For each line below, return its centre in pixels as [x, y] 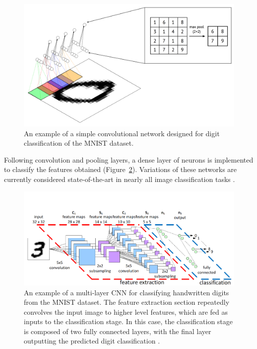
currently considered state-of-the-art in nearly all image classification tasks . [120, 179]
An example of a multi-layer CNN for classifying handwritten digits [127, 292]
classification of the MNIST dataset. [79, 143]
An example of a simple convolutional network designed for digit [122, 133]
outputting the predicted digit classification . [92, 341]
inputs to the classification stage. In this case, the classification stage [128, 321]
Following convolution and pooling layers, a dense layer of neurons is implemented [129, 159]
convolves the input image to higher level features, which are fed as [126, 311]
